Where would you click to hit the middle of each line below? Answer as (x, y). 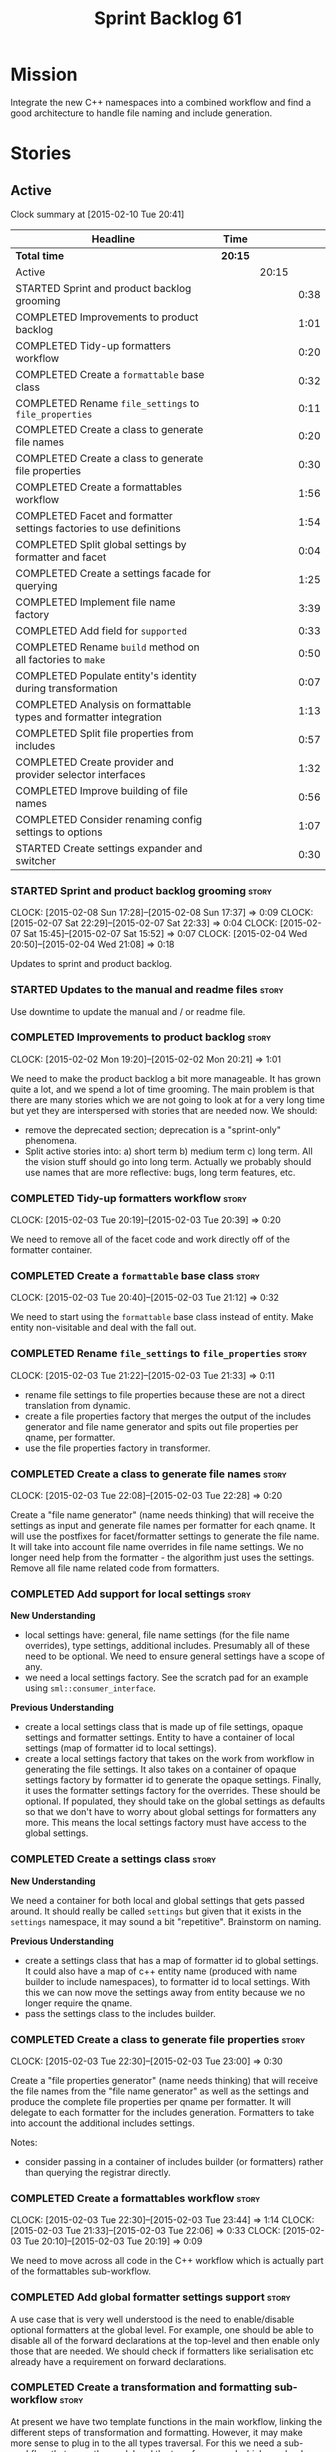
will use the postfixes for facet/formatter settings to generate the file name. (165, 1536)
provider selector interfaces (80, 774)
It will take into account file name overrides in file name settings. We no (157, 1547)
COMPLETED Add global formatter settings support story (151, 2297)
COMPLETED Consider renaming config (109, 819)
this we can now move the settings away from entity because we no (165, 1992)
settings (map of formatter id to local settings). (120, 1748)
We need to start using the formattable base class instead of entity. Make (162, 1317)
